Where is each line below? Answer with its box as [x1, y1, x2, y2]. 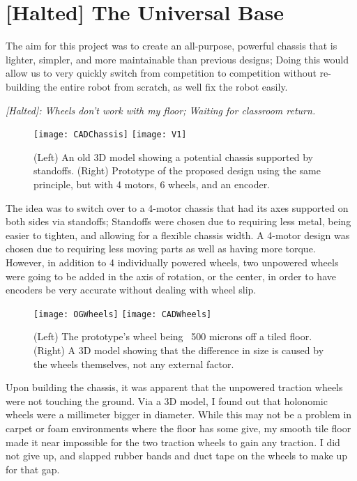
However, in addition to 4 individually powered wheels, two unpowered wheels [6, 254, 339, 269]
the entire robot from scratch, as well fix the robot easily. [43, 79, 288, 93]
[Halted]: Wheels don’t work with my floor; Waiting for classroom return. [6, 102, 316, 117]
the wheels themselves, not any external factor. [33, 356, 234, 371]
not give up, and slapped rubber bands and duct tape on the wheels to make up [6, 448, 347, 463]
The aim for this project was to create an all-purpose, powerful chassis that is [6, 38, 337, 53]
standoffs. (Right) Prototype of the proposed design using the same [33, 163, 321, 178]
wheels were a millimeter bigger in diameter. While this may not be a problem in [6, 407, 352, 422]
